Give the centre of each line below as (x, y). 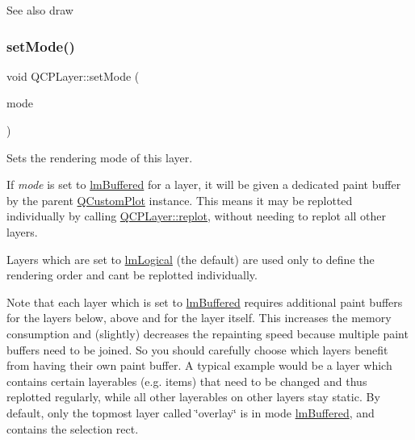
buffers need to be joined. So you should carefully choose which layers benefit (197, 349)
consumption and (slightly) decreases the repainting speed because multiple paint (207, 333)
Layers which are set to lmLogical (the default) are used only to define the (191, 259)
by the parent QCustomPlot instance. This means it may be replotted (180, 200)
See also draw (40, 10)
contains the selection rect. (73, 428)
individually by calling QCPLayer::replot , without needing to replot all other (197, 216)
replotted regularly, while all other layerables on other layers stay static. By (193, 397)
